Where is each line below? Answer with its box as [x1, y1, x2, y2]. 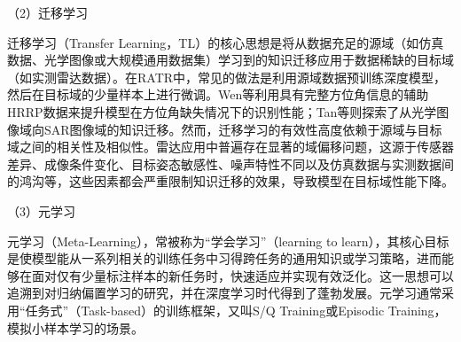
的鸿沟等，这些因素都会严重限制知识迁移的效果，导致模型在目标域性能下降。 [7, 172, 454, 190]
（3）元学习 [7, 201, 75, 220]
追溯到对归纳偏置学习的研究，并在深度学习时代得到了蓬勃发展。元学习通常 [7, 284, 441, 302]
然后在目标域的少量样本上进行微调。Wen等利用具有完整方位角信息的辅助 [7, 85, 429, 104]
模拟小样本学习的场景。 [7, 318, 144, 337]
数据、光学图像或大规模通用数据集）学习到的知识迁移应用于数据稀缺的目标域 [7, 51, 454, 69]
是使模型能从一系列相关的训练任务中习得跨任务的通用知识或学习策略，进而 [7, 249, 441, 268]
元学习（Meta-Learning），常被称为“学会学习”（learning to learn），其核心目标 [7, 231, 449, 250]
